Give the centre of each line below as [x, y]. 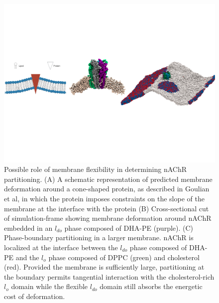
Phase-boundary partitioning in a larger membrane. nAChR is [99, 237]
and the [27, 257]
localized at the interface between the [61, 247]
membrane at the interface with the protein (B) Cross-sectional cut [107, 208]
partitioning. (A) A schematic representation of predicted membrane [108, 179]
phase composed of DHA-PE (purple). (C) [129, 227]
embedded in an [28, 227]
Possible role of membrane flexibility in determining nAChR [96, 169]
